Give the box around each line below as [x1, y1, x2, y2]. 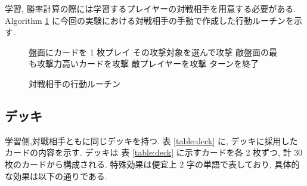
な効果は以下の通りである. [5, 169, 107, 182]
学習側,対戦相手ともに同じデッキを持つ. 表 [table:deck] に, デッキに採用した [5, 134, 298, 147]
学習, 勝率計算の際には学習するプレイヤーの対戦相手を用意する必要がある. [5, 2, 296, 14]
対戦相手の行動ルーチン [29, 77, 120, 89]
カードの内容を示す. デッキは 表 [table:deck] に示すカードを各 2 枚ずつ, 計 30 [5, 146, 303, 159]
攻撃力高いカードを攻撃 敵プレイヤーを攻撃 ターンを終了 [36, 57, 259, 70]
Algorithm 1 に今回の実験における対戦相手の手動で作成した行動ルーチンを [5, 14, 294, 26]
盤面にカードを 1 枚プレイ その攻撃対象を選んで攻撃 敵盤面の [29, 45, 269, 58]
